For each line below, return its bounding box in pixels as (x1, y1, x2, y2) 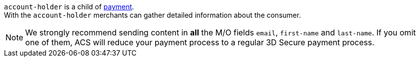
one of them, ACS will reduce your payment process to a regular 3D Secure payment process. (25, 37, 375, 47)
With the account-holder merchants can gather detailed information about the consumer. (4, 11, 301, 19)
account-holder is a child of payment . (4, 2, 134, 11)
